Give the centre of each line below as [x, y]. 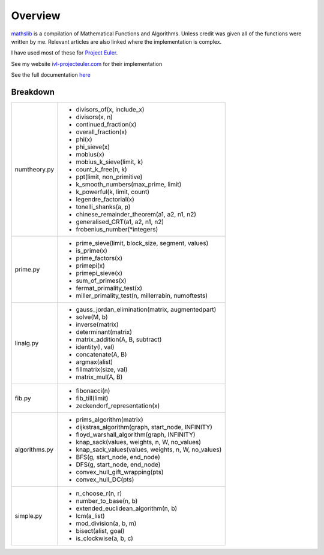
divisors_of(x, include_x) [110, 110]
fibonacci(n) [93, 391]
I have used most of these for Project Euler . [64, 53]
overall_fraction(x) [101, 132]
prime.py [27, 270]
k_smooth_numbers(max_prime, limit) [129, 185]
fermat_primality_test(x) [109, 288]
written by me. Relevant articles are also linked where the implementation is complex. [116, 41]
